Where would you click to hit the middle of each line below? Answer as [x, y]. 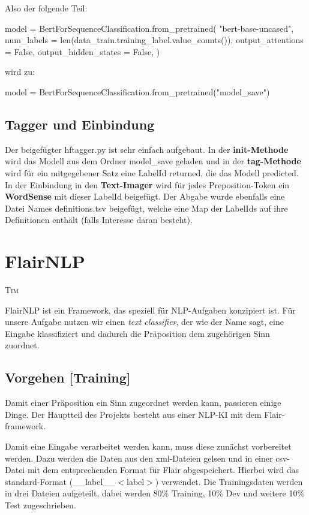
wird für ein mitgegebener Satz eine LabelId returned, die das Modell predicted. [152, 172]
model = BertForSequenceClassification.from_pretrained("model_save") [137, 91]
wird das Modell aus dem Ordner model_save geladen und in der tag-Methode [153, 161]
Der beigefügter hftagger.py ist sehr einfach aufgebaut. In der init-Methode [147, 149]
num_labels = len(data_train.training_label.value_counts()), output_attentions [154, 40]
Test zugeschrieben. [40, 505]
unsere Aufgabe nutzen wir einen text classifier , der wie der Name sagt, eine [144, 322]
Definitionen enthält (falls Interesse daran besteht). [99, 220]
